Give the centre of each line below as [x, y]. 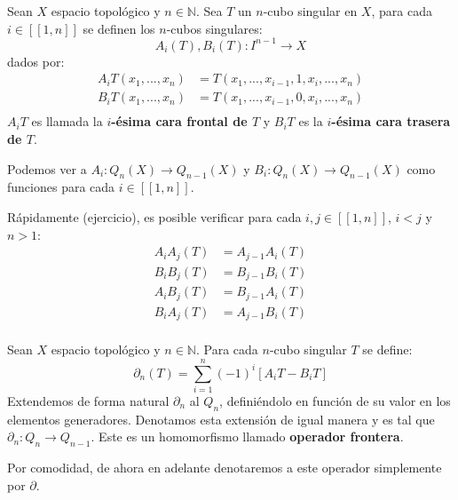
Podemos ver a [47, 168]
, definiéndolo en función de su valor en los [335, 400]
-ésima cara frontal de [179, 121]
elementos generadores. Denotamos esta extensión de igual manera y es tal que [221, 419]
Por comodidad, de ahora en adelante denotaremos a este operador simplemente [225, 468]
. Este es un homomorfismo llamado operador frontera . [247, 437]
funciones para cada [61, 187]
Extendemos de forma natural [88, 400]
